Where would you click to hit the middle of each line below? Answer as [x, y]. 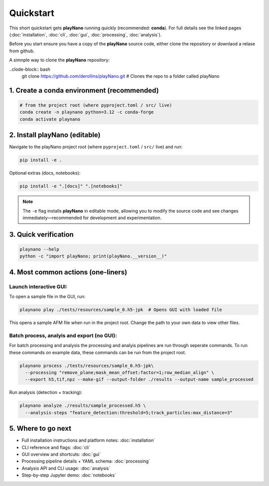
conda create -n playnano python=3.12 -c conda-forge [87, 112]
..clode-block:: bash [30, 69]
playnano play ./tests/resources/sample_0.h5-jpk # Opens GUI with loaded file [121, 310]
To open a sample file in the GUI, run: [47, 297]
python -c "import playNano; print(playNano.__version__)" [93, 256]
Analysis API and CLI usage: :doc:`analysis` [66, 468]
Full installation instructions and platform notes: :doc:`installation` [88, 440]
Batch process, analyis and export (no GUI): [63, 335]
